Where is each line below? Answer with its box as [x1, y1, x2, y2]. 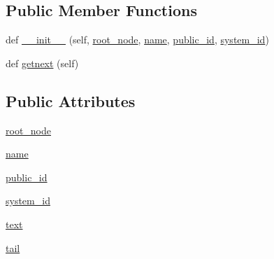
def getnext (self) [6, 55, 79, 70]
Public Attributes [6, 90, 136, 111]
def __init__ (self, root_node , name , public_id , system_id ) [6, 32, 269, 47]
